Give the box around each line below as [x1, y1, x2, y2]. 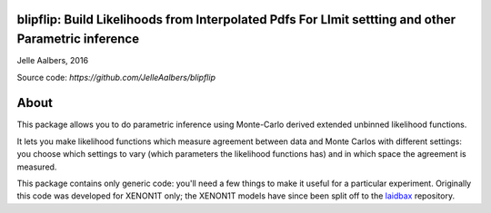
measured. [16, 161, 57, 172]
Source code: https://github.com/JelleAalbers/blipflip [16, 72, 215, 82]
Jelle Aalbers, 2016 [16, 55, 89, 66]
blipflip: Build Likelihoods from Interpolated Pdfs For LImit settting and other [16, 12, 456, 27]
